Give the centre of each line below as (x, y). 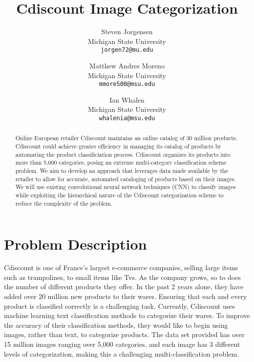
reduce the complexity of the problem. (64, 203)
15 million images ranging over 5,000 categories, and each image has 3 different (122, 344)
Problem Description (75, 244)
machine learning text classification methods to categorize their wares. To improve (127, 315)
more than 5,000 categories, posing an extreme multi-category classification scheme (121, 162)
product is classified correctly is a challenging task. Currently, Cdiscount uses (119, 306)
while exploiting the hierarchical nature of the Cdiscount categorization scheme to (119, 195)
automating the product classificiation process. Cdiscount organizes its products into (123, 154)
